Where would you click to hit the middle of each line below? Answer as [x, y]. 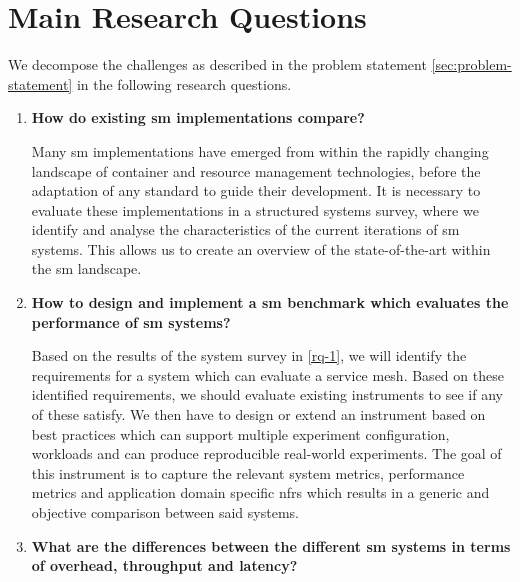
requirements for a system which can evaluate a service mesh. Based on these [267, 374]
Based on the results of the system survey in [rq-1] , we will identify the [249, 355]
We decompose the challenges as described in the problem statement [217, 64]
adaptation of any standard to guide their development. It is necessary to [256, 190]
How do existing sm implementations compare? [198, 117]
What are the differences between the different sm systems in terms [271, 545]
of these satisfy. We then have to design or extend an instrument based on [258, 414]
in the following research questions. [184, 83]
